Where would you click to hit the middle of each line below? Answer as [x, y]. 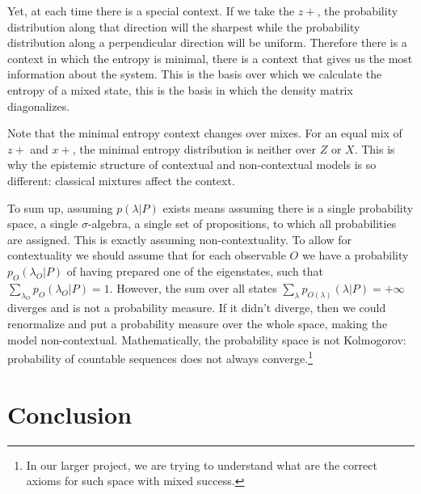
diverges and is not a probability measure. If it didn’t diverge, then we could [197, 308]
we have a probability [355, 255]
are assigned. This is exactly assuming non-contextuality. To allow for [179, 239]
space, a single [43, 224]
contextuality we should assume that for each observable [147, 255]
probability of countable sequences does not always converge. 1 [160, 357]
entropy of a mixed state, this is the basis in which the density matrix [180, 89]
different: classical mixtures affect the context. [121, 180]
